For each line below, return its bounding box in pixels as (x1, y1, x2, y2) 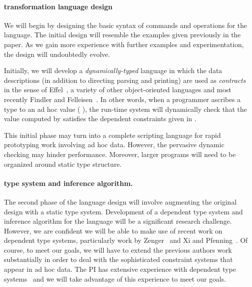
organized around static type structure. (4, 158, 122, 169)
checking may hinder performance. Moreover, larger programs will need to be (4, 149, 236, 159)
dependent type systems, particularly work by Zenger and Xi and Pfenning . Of (4, 235, 248, 245)
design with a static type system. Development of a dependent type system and (4, 206, 243, 216)
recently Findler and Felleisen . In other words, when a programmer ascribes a (4, 94, 241, 104)
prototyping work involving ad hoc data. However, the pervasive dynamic (4, 139, 224, 150)
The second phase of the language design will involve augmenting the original (4, 196, 237, 207)
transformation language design (4, 1, 112, 11)
